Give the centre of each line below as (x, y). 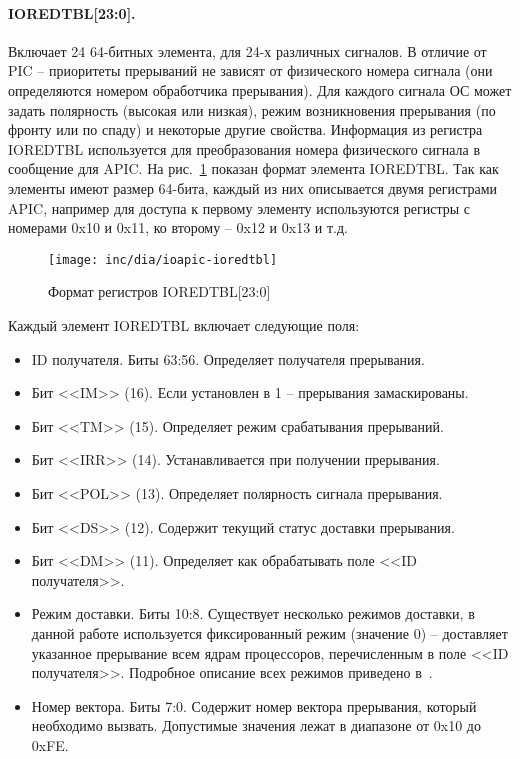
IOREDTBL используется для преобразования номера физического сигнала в (244, 148)
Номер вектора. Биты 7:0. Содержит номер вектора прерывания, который (254, 705)
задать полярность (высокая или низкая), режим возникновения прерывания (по (252, 109)
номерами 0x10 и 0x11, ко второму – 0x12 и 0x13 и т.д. (178, 227)
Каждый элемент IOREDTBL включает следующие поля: (184, 324)
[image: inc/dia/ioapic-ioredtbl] (163, 259)
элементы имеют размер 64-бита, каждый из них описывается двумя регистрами (253, 187)
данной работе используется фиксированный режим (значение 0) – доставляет (269, 632)
